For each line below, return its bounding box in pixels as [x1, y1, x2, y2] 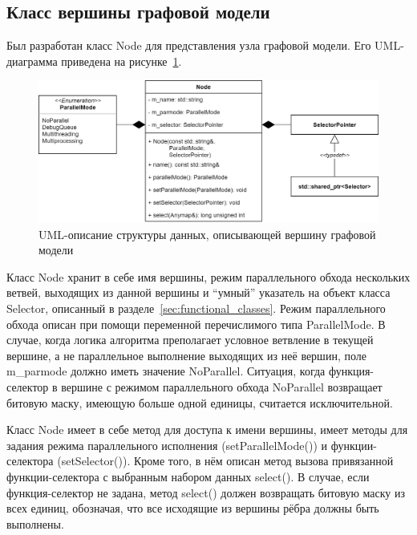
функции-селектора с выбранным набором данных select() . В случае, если [6, 468, 370, 484]
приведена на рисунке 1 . [61, 52, 182, 69]
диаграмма [6, 52, 58, 69]
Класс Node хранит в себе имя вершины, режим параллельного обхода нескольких [6, 268, 411, 285]
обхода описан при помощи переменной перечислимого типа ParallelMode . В [6, 315, 386, 332]
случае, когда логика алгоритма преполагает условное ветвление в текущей [6, 331, 374, 348]
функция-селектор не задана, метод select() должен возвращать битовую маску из [6, 484, 406, 501]
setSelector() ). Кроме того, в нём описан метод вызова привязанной [61, 452, 394, 469]
